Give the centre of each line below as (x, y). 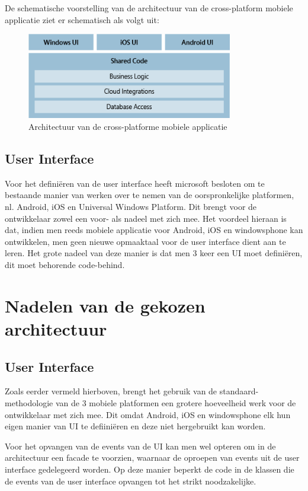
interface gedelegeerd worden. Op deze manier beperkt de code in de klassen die (150, 469)
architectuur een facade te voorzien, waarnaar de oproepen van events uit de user (152, 457)
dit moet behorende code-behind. (65, 265)
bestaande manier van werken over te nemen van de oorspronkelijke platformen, (150, 195)
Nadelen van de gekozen (105, 305)
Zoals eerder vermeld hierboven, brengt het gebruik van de (111, 391)
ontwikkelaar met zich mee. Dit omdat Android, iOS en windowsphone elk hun (148, 414)
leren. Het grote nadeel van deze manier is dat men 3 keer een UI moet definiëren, (154, 253)
